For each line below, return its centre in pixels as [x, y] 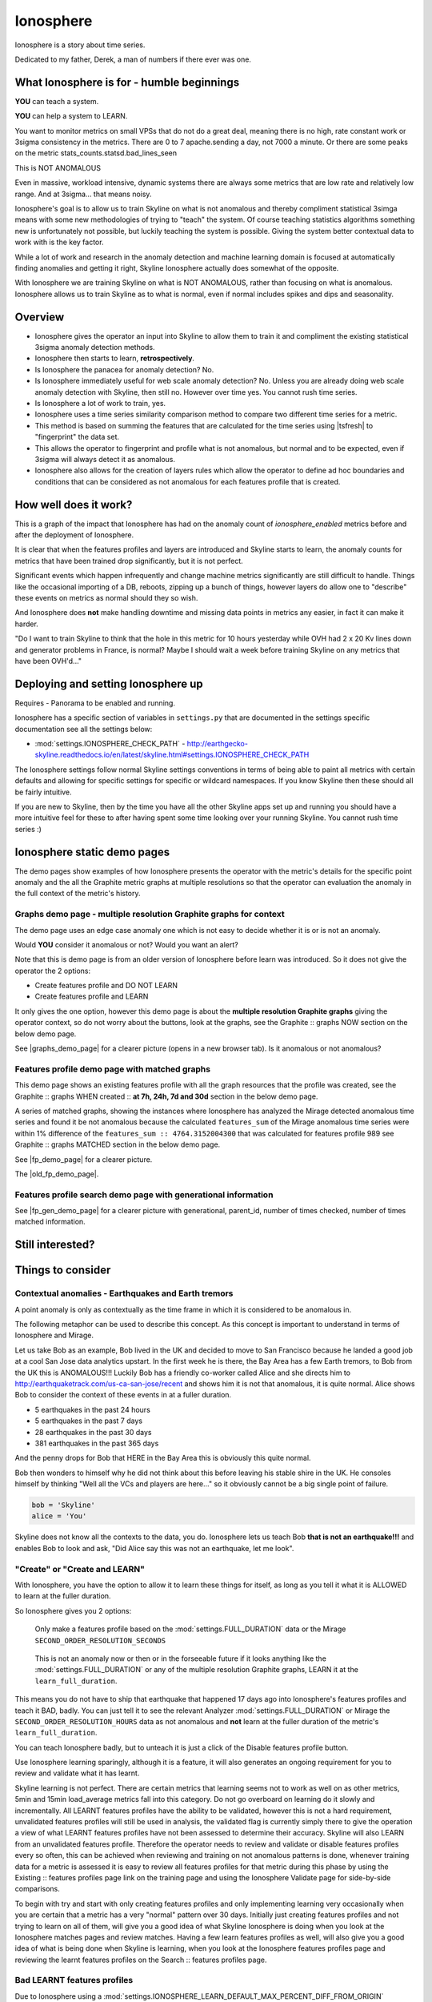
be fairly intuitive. [43, 792]
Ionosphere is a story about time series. [80, 45]
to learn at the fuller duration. [63, 1596]
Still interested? [55, 1245]
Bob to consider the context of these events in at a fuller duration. [123, 1395]
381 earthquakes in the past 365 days [97, 1443]
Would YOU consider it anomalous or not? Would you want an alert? [127, 944]
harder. [27, 624]
